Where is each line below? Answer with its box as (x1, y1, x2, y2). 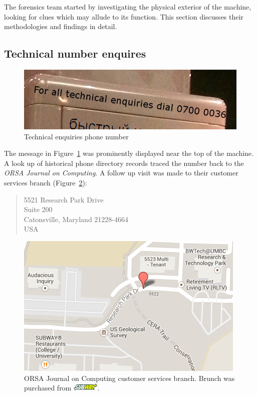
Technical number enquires (4, 46, 146, 61)
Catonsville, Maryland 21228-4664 (24, 214, 128, 224)
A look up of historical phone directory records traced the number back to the (4, 157, 244, 168)
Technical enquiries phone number (24, 131, 129, 141)
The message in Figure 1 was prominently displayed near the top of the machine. (4, 148, 253, 158)
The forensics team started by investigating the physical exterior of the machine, (4, 2, 251, 12)
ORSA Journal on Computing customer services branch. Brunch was (24, 372, 235, 383)
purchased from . (24, 382, 100, 393)
